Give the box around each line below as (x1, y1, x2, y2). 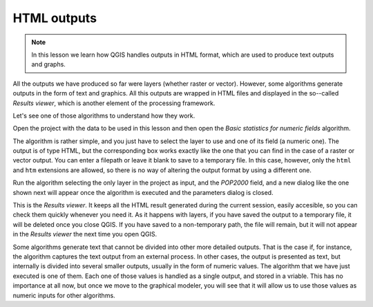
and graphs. (31, 60, 66, 68)
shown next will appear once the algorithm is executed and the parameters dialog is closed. (12, 188, 274, 196)
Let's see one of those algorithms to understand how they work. (12, 111, 195, 120)
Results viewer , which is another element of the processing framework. (12, 99, 216, 107)
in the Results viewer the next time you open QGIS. (12, 230, 157, 239)
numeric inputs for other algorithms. (12, 291, 115, 299)
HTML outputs (12, 10, 97, 26)
